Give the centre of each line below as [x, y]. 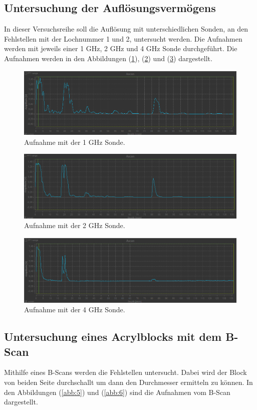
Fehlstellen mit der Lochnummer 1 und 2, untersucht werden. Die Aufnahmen [123, 38]
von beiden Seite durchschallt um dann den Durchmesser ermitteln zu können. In [128, 382]
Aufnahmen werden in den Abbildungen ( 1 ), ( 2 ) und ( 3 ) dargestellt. [108, 58]
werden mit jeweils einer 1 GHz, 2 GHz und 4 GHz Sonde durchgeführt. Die [121, 48]
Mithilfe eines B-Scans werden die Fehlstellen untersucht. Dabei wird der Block [125, 372]
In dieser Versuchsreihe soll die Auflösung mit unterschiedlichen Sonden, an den [126, 29]
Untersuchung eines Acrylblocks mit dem [113, 337]
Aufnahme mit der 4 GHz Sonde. [75, 310]
